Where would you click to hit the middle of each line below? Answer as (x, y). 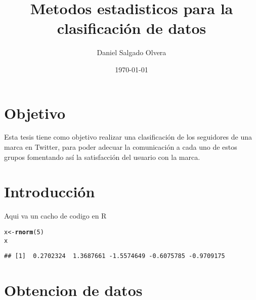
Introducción (50, 191)
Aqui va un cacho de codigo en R (55, 216)
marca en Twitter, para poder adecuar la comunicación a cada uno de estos (121, 147)
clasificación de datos (132, 28)
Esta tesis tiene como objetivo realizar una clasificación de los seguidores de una (128, 137)
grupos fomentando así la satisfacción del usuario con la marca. (102, 157)
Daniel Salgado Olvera (132, 52)
